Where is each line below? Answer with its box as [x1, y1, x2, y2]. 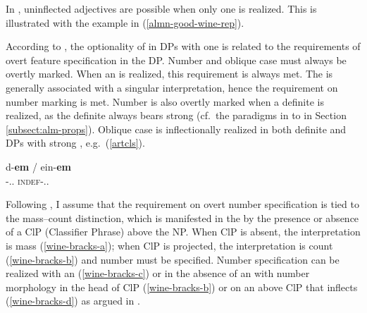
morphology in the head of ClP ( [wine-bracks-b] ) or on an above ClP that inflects [6, 279, 358, 294]
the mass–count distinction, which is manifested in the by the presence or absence [6, 210, 359, 225]
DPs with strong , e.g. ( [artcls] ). [6, 135, 145, 150]
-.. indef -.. [6, 173, 49, 188]
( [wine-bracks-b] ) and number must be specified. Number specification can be [6, 252, 340, 266]
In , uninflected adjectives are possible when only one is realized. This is [6, 1, 317, 16]
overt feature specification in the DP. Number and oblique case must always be [6, 52, 347, 67]
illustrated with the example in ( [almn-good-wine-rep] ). [6, 15, 244, 30]
